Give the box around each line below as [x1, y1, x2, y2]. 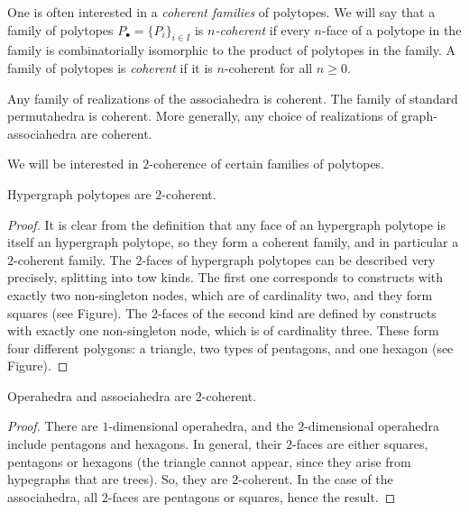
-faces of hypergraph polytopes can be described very [142, 250, 436, 269]
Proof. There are [7, 416, 98, 435]
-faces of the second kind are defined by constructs [157, 303, 437, 322]
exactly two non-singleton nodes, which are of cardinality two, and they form [7, 285, 433, 304]
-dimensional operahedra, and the [108, 416, 294, 435]
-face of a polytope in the [321, 20, 462, 39]
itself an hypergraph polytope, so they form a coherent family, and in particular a [7, 233, 459, 251]
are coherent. [80, 123, 152, 142]
